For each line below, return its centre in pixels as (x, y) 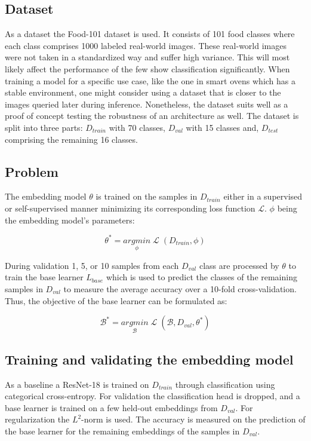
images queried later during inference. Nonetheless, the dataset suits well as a (147, 104)
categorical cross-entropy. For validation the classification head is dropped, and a (153, 396)
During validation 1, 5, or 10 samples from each (92, 265)
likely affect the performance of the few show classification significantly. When (147, 68)
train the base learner (44, 277)
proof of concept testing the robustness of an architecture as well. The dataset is (152, 116)
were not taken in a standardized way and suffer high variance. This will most (147, 57)
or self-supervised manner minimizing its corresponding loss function (130, 208)
